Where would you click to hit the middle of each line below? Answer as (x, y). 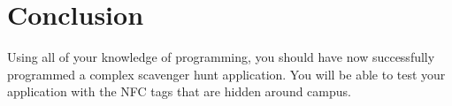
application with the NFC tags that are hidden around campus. (179, 91)
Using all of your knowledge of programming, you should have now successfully (221, 57)
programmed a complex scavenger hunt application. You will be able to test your (226, 74)
